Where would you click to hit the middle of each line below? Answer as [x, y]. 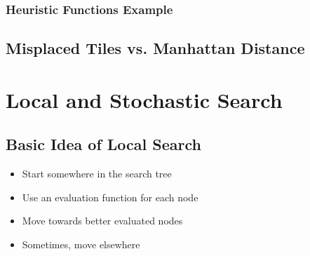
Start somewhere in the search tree [97, 174]
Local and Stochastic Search [144, 99]
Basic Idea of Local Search [103, 144]
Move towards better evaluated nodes [102, 221]
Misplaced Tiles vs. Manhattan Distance [155, 48]
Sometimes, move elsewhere [81, 244]
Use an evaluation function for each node [110, 197]
